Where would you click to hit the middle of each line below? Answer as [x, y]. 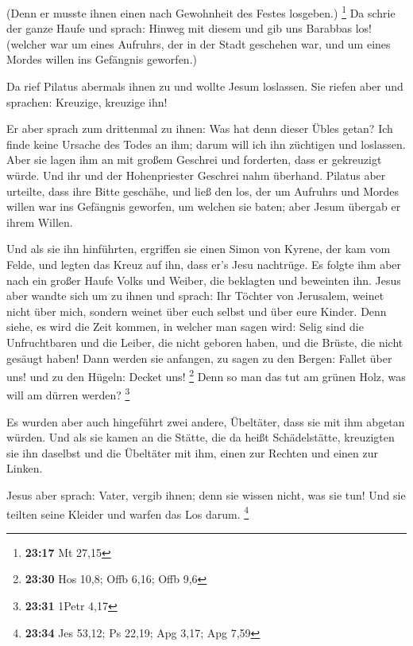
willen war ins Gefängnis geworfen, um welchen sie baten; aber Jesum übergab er [204, 206]
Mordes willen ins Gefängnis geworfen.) [102, 59]
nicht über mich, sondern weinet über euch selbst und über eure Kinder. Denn [197, 311]
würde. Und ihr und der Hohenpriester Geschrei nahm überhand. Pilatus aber [196, 175]
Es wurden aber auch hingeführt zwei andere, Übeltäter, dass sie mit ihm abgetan [206, 421]
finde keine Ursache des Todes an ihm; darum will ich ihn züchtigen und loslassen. [206, 144]
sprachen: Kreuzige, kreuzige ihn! [87, 101]
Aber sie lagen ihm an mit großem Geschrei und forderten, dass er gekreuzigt [194, 160]
